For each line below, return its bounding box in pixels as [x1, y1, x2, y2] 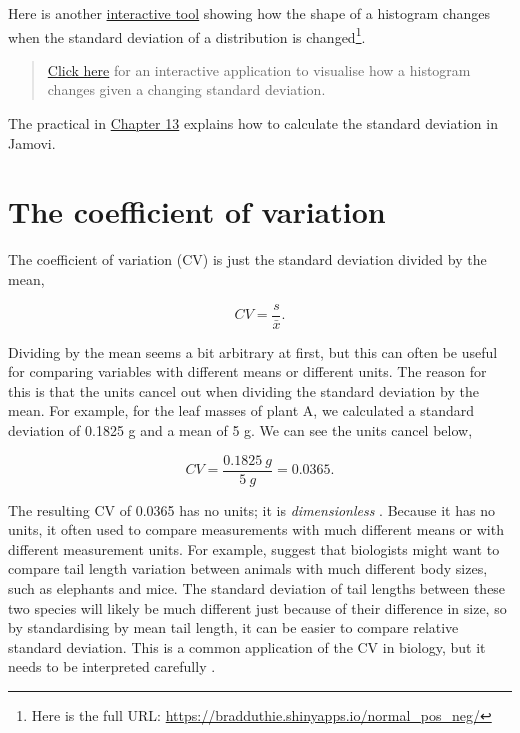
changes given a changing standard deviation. [47, 79, 326, 100]
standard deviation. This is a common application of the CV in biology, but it [8, 636, 486, 657]
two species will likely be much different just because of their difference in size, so [8, 597, 507, 618]
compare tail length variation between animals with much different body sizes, [8, 558, 488, 579]
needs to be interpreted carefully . [8, 656, 216, 677]
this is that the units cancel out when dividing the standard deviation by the [8, 380, 479, 401]
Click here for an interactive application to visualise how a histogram [47, 59, 471, 80]
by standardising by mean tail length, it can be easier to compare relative [8, 617, 459, 638]
